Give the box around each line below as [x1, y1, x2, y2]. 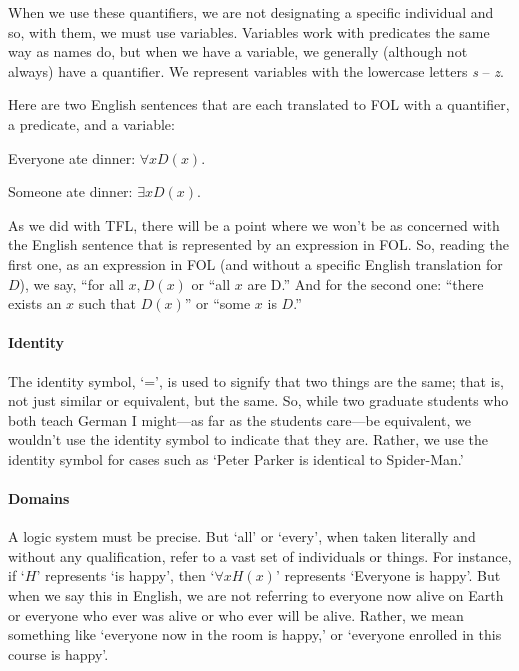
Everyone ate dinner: [8, 147, 136, 168]
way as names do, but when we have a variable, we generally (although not [8, 41, 468, 62]
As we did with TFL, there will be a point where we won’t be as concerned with [8, 214, 500, 235]
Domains [8, 488, 70, 509]
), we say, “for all [19, 273, 124, 294]
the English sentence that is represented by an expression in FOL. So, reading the [8, 234, 509, 255]
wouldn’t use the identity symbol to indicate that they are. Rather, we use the [8, 429, 488, 450]
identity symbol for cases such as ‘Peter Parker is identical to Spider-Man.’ [8, 448, 464, 469]
